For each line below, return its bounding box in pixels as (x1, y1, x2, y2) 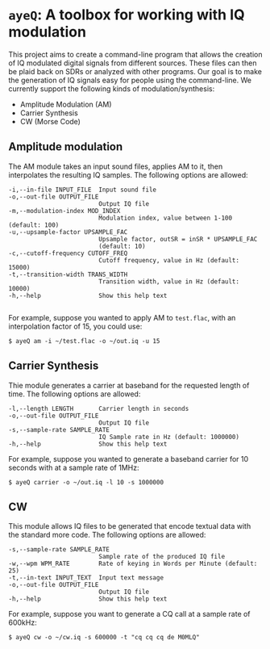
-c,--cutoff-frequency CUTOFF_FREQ (8, 249, 128, 258)
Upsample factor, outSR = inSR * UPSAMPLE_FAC (98, 235, 258, 243)
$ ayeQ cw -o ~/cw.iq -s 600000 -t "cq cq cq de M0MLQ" (8, 634, 200, 642)
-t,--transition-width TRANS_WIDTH (8, 270, 128, 278)
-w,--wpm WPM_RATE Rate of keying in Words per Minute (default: (8, 559, 258, 568)
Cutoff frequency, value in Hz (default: (98, 256, 240, 264)
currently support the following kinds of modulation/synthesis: (8, 83, 215, 94)
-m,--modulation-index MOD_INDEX (8, 207, 121, 215)
